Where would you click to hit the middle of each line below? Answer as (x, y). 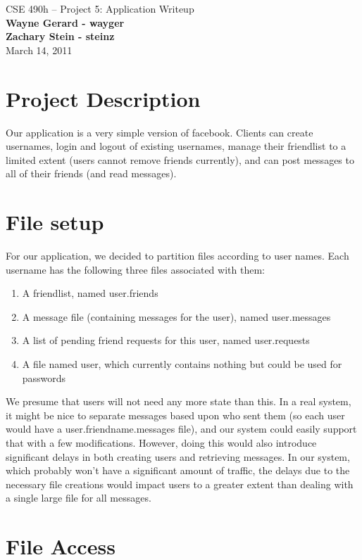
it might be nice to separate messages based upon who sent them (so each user (175, 415)
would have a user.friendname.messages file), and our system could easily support (181, 429)
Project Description (103, 98)
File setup (55, 222)
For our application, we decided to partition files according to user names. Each (177, 255)
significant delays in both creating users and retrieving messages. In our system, (178, 456)
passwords (44, 377)
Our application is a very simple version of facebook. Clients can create (160, 132)
